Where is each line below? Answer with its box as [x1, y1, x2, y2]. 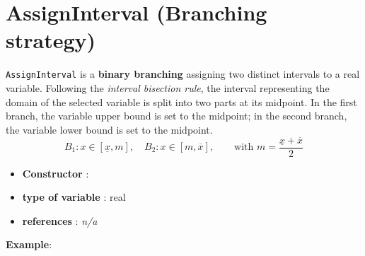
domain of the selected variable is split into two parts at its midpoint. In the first [6, 94, 357, 109]
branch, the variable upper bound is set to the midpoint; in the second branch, [6, 108, 347, 123]
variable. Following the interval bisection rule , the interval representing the [6, 80, 330, 95]
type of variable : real [22, 190, 126, 204]
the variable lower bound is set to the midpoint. [6, 122, 213, 136]
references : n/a [22, 213, 98, 228]
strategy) [6, 25, 96, 54]
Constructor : [22, 165, 89, 180]
